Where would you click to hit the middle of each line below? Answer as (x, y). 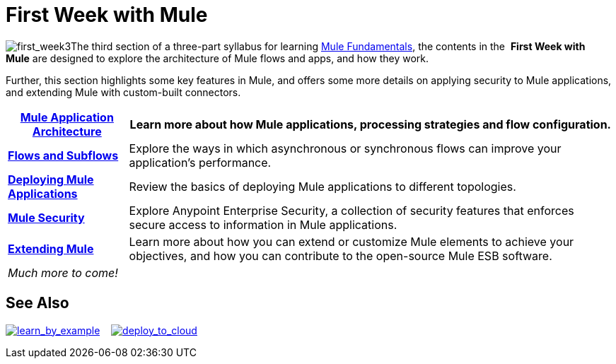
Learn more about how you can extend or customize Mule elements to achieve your (351, 241)
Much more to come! (63, 272)
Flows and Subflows (63, 155)
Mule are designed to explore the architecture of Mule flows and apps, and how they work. (217, 58)
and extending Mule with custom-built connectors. (123, 92)
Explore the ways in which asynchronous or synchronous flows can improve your (345, 148)
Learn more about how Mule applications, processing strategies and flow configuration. (370, 124)
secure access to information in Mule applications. (263, 224)
